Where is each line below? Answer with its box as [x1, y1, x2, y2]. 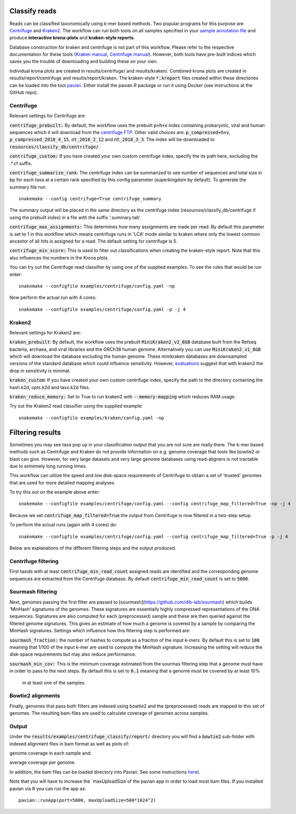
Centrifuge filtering [9, 558, 59, 565]
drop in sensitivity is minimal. [9, 368, 71, 374]
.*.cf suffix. [9, 160, 33, 166]
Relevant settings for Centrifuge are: [9, 113, 86, 119]
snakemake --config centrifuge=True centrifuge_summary [18, 196, 162, 202]
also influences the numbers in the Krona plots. [9, 254, 109, 261]
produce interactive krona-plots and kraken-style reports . [9, 35, 135, 41]
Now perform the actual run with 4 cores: [9, 294, 97, 301]
